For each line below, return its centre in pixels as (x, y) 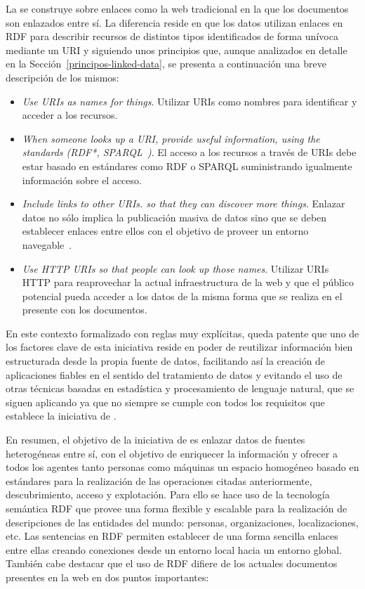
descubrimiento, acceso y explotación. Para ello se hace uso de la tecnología (168, 494)
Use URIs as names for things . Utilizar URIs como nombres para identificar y (190, 101)
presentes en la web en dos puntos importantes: (107, 577)
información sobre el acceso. (82, 180)
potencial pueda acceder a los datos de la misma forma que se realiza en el (182, 296)
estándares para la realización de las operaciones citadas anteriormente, (159, 480)
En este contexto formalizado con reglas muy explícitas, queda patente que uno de (182, 333)
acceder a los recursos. (70, 115)
